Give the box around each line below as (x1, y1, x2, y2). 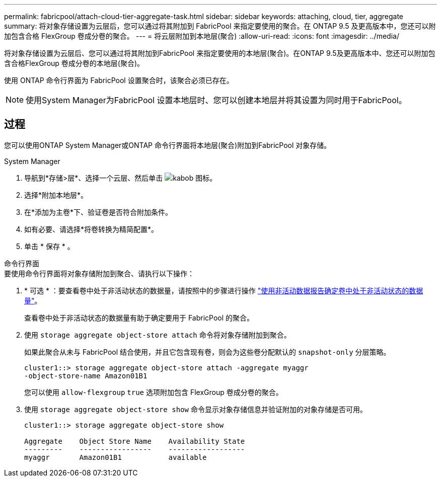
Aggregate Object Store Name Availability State (24, 437, 245, 445)
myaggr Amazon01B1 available (24, 453, 207, 461)
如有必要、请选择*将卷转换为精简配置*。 (24, 224, 159, 233)
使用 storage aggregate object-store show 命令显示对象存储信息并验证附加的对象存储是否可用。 (24, 405, 367, 414)
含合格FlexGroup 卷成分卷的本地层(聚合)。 (4, 59, 144, 67)
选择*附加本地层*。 (24, 190, 88, 199)
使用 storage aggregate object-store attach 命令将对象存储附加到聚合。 (24, 330, 291, 339)
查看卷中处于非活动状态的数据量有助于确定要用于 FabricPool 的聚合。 (24, 313, 254, 322)
